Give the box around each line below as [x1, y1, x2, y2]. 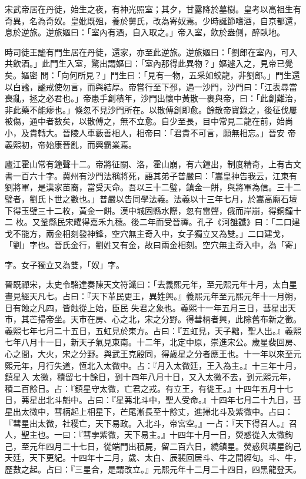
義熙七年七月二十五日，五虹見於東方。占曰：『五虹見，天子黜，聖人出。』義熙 [5, 324, 301, 336]
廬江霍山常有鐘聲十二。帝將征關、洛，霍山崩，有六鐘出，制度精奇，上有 [5, 158, 285, 170]
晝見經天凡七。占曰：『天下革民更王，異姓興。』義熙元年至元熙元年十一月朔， [5, 290, 301, 302]
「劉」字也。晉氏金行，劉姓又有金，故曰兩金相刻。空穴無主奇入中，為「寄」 [5, 239, 301, 251]
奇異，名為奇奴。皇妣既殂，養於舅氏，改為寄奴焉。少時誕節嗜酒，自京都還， [5, 14, 301, 27]
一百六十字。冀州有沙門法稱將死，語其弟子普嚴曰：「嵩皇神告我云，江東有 [12, 169, 297, 181]
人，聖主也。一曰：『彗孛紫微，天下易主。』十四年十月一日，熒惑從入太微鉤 [5, 428, 293, 441]
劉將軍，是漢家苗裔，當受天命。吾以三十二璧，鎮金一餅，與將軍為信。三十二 [5, 181, 301, 193]
